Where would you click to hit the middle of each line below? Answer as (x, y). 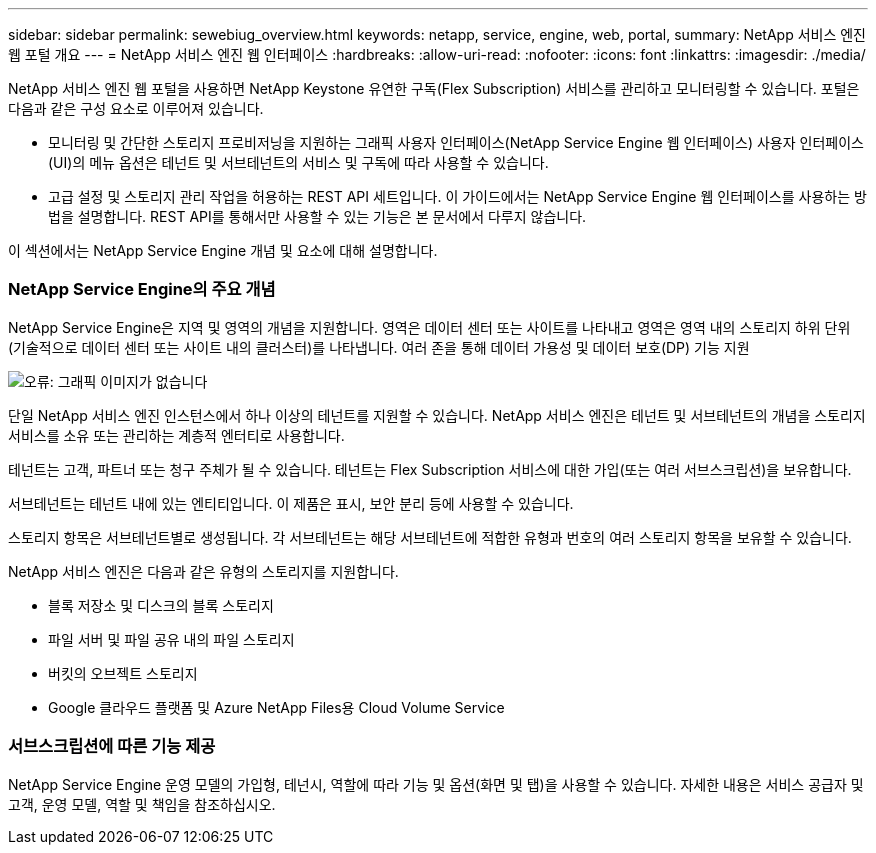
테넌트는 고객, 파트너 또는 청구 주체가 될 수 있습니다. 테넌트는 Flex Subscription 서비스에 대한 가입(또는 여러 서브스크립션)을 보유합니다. (430, 469)
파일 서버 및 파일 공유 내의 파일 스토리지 (171, 639)
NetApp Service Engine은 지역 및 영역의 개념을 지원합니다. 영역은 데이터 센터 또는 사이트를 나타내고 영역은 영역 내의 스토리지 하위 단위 (429, 327)
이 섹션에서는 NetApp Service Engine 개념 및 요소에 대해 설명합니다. (223, 250)
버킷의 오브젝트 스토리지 (123, 673)
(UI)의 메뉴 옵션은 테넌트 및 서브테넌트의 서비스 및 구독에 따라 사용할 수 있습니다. (298, 162)
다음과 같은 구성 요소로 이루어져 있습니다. (136, 108)
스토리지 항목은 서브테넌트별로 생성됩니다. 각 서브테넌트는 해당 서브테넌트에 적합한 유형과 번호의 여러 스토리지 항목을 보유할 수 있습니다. (430, 537)
